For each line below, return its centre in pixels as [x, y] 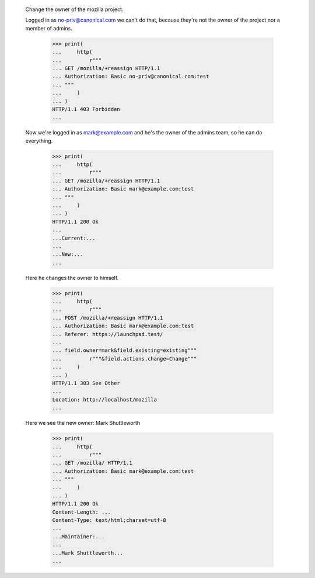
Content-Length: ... [81, 512]
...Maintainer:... [78, 537]
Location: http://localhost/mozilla [105, 399]
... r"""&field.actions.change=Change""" [125, 359]
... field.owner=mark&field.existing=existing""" [125, 350]
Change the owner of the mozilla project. [74, 9]
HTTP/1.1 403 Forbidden [86, 109]
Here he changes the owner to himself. [72, 278]
